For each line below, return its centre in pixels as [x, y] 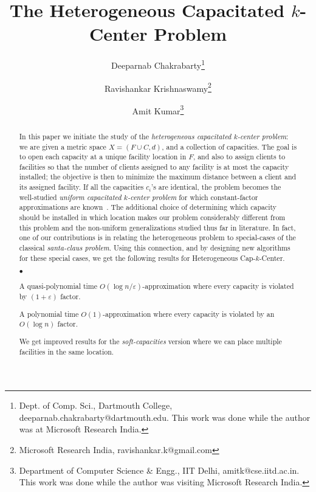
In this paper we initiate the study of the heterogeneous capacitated [125, 136]
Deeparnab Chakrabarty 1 [158, 64]
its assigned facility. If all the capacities [81, 187]
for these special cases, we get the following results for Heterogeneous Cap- [137, 258]
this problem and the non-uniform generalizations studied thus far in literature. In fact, [157, 227]
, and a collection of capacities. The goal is [229, 146]
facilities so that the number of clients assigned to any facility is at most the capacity [154, 166]
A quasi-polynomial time [58, 286]
